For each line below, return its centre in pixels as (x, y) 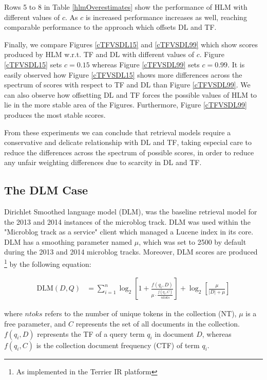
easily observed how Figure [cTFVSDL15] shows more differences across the (123, 74)
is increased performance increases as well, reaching (166, 17)
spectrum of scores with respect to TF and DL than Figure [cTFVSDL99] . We (127, 85)
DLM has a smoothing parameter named (68, 241)
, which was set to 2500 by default (193, 241)
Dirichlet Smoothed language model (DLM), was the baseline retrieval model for (131, 212)
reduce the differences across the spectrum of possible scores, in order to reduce (129, 152)
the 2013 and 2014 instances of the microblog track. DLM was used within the (127, 221)
